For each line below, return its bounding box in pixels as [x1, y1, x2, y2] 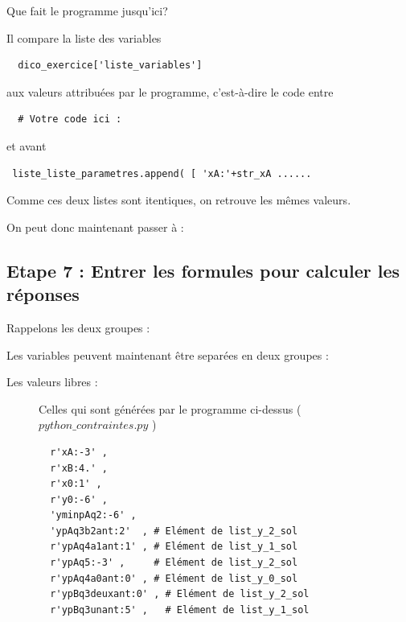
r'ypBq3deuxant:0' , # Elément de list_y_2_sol [50, 588, 310, 600]
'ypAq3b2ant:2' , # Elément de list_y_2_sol [50, 525, 298, 537]
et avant [6, 137, 47, 154]
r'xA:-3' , [50, 446, 108, 458]
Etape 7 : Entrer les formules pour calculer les [6, 257, 400, 282]
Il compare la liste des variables [6, 29, 162, 46]
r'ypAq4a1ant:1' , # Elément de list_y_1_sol [50, 541, 298, 553]
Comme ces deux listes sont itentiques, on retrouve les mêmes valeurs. [6, 192, 351, 208]
